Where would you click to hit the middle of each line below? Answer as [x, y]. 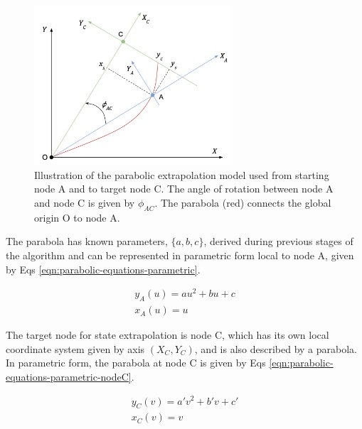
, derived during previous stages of [278, 241]
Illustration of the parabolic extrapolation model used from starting [182, 174]
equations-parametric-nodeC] [69, 376]
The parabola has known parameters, [87, 241]
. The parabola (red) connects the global [243, 202]
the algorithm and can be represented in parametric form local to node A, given [180, 255]
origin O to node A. [77, 217]
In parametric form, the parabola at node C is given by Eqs [136, 363]
